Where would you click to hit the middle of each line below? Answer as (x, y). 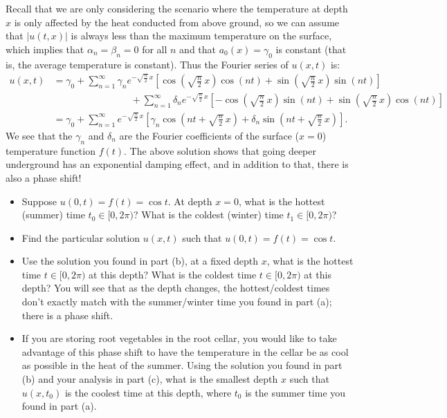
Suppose (39, 201)
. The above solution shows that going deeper (220, 150)
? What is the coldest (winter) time (208, 215)
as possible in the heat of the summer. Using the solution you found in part (182, 365)
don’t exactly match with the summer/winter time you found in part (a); (177, 302)
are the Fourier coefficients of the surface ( (209, 135)
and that (198, 49)
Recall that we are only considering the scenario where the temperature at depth (177, 8)
